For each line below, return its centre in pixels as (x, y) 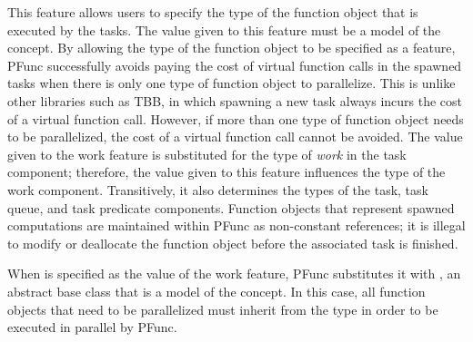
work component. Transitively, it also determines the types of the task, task (218, 189)
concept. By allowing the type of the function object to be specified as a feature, (231, 48)
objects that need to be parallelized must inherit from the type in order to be (223, 309)
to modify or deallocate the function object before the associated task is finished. (233, 243)
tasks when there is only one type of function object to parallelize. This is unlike (231, 83)
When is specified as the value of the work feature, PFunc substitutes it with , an (234, 274)
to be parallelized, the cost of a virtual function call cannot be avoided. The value (235, 137)
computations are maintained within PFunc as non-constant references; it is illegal (236, 225)
